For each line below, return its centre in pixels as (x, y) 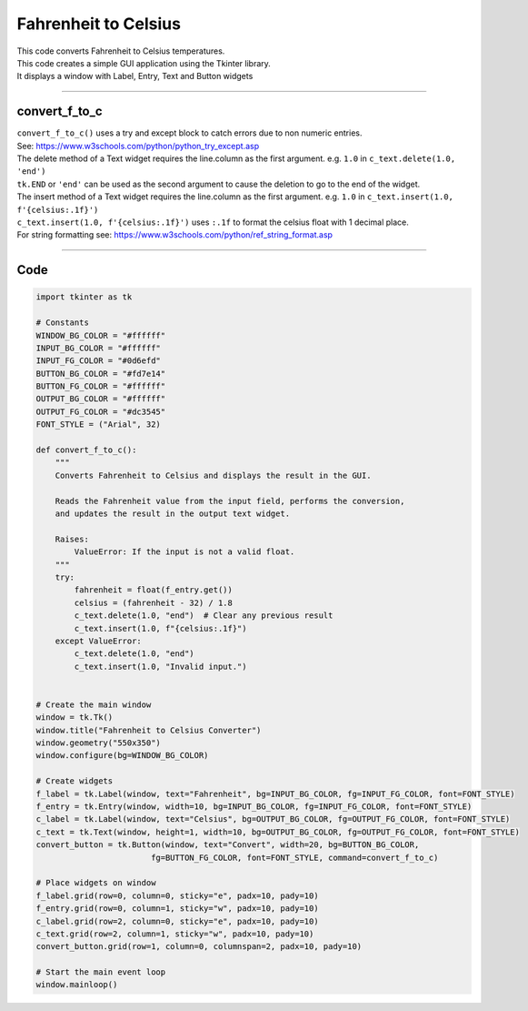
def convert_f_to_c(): (86, 450)
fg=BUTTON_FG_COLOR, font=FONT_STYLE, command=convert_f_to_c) (294, 857)
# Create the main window (94, 704)
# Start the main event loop (101, 972)
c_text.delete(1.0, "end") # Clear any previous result (204, 616)
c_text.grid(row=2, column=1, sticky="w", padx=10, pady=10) (175, 934)
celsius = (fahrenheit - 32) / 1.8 (154, 602)
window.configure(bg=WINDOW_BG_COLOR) (122, 756)
